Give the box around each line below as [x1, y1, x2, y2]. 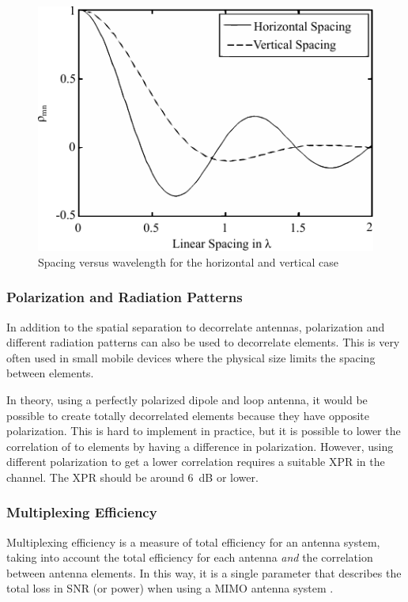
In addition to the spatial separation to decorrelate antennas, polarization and [6, 318, 385, 335]
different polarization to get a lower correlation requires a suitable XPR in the [6, 453, 385, 470]
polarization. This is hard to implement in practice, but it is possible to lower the [6, 422, 401, 439]
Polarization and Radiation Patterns [6, 287, 243, 307]
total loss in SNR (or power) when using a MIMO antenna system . [6, 580, 334, 596]
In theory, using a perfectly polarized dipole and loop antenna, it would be [6, 391, 368, 407]
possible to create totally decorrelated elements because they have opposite [6, 407, 369, 423]
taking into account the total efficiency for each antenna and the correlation [6, 549, 373, 566]
